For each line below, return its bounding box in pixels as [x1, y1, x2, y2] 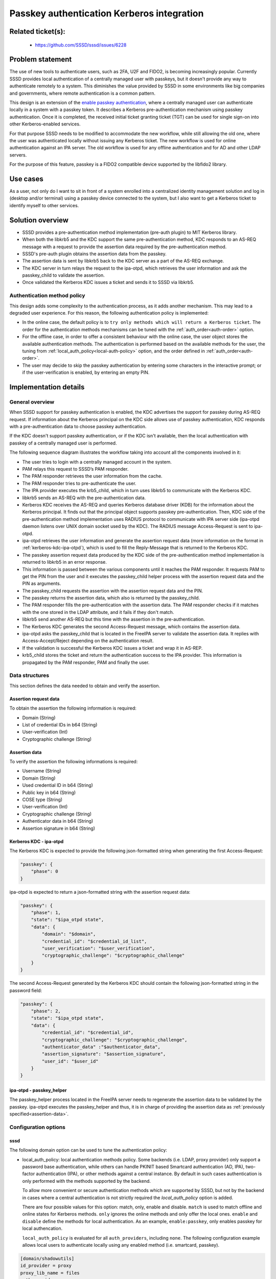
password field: [9, 987, 42, 994]
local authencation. [22, 1225, 63, 1231]
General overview [9, 398, 55, 405]
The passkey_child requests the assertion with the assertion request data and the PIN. [22, 587, 203, 593]
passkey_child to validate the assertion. [22, 272, 105, 278]
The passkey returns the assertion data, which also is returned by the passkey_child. [22, 595, 200, 601]
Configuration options [9, 1123, 66, 1131]
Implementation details [9, 383, 85, 391]
